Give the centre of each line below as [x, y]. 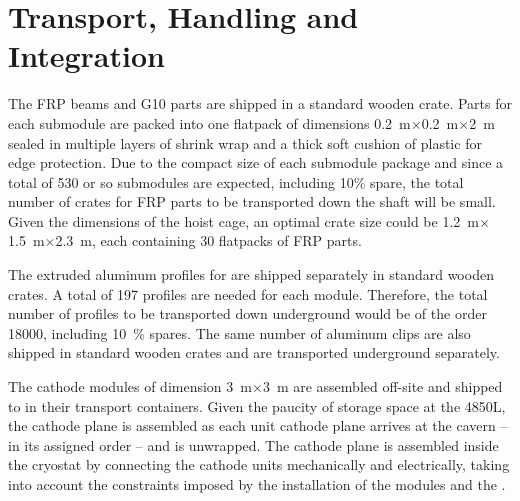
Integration [86, 55]
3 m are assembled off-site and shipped [382, 386]
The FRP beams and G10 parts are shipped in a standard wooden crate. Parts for [260, 103]
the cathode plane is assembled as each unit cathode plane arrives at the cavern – [258, 425]
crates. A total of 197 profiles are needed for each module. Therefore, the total [248, 293]
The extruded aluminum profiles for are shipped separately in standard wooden [251, 274]
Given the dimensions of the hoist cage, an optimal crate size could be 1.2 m [243, 220]
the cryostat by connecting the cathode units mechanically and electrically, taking [259, 464]
